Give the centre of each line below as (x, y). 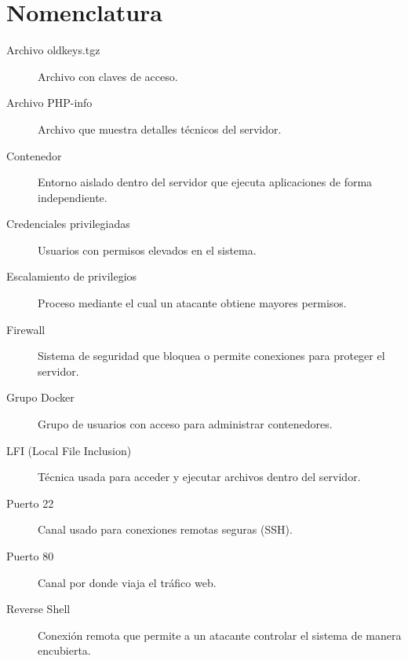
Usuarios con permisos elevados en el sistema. (147, 250)
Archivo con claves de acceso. (108, 76)
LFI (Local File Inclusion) (69, 450)
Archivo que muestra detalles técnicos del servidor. (160, 129)
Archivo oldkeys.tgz (53, 50)
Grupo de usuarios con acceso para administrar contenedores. (185, 424)
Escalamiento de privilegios (72, 276)
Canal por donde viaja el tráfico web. (127, 582)
